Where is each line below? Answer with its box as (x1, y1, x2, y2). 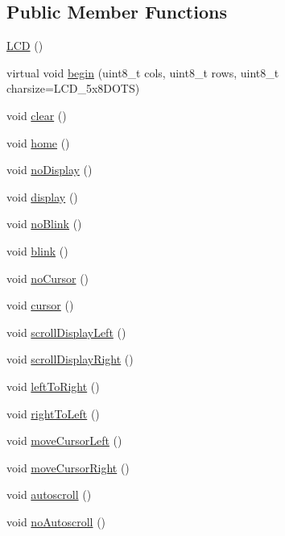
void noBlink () (6, 215, 82, 232)
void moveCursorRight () (6, 459, 130, 476)
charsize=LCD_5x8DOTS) (6, 80, 140, 97)
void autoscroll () (6, 486, 92, 503)
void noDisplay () (6, 161, 93, 178)
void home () (6, 134, 70, 151)
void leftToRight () (6, 377, 100, 394)
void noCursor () (6, 269, 89, 286)
